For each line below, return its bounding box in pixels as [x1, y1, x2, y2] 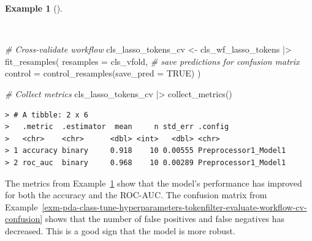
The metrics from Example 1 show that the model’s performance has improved [5, 176, 302, 189]
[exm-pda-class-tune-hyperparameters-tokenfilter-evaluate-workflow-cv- [42, 200, 307, 213]
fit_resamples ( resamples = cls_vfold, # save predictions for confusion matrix [5, 54, 300, 67]
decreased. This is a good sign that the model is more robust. [5, 224, 235, 237]
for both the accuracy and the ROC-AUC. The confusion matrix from [5, 188, 267, 201]
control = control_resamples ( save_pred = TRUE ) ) [5, 67, 201, 80]
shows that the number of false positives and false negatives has [45, 212, 285, 225]
